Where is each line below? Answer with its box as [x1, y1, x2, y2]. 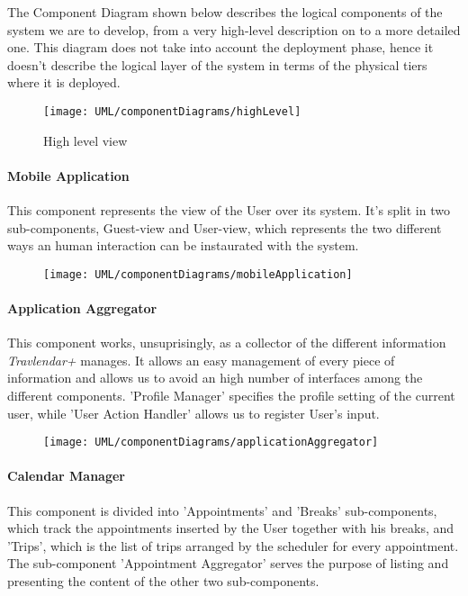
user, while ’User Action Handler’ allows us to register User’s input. [7, 403, 380, 422]
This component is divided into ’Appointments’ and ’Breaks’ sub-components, [7, 501, 437, 519]
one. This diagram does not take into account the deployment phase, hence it [7, 38, 434, 57]
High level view [43, 131, 128, 149]
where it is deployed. [7, 73, 121, 92]
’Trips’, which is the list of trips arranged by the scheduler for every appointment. [7, 536, 459, 555]
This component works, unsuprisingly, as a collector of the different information [7, 333, 446, 352]
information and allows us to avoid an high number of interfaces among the [7, 368, 423, 387]
